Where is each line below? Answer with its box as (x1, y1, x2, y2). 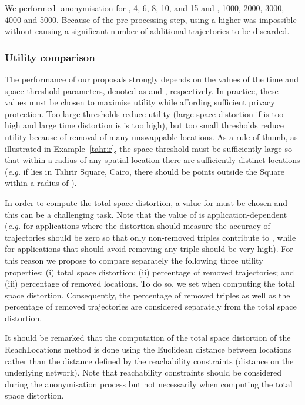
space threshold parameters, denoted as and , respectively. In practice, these (5, 84, 279, 97)
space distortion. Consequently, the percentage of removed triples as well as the (5, 288, 290, 301)
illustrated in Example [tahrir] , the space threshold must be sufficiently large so (5, 142, 292, 154)
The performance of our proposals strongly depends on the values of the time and (5, 73, 299, 85)
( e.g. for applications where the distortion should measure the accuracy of (5, 220, 270, 232)
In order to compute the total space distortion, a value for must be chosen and (5, 196, 288, 208)
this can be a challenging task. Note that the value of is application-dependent (5, 208, 287, 220)
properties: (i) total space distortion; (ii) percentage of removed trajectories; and (5, 265, 294, 278)
